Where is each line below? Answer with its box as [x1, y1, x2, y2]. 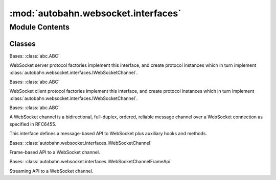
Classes [9, 39, 36, 48]
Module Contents [9, 22, 70, 32]
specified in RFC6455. [9, 121, 56, 127]
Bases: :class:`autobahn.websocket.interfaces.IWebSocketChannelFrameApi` [9, 159, 172, 165]
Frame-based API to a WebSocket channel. [9, 149, 100, 156]
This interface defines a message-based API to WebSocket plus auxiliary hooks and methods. [9, 131, 207, 137]
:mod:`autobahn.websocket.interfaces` [9, 8, 181, 19]
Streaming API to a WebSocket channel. [9, 168, 94, 174]
